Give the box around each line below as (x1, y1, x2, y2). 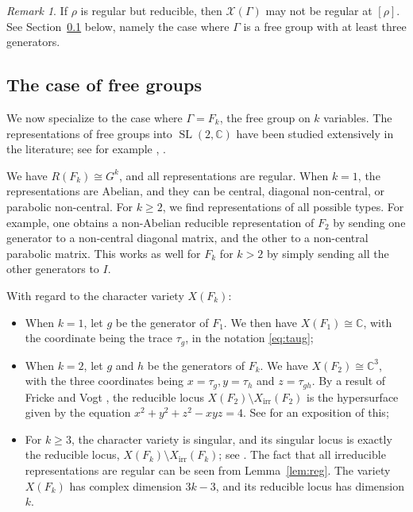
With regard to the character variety (6, 287, 184, 303)
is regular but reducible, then (80, 2, 222, 18)
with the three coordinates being (25, 372, 184, 389)
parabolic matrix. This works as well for (6, 244, 201, 261)
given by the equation (25, 404, 131, 421)
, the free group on (219, 109, 311, 125)
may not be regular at (265, 2, 372, 18)
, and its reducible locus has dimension (215, 477, 405, 494)
